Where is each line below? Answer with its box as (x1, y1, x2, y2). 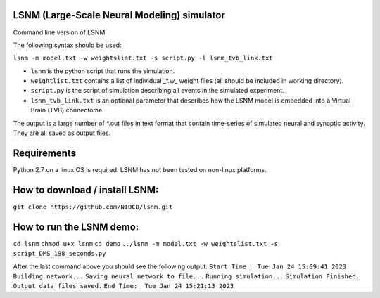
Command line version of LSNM (13, 28, 106, 37)
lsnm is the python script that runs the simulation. (30, 67, 175, 75)
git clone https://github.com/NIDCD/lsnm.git (13, 202, 173, 211)
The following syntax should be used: (13, 41, 122, 49)
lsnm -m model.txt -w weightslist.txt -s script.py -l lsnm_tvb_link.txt (13, 54, 274, 63)
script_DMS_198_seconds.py (13, 250, 106, 258)
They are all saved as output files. (13, 129, 111, 137)
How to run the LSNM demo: (13, 221, 139, 233)
